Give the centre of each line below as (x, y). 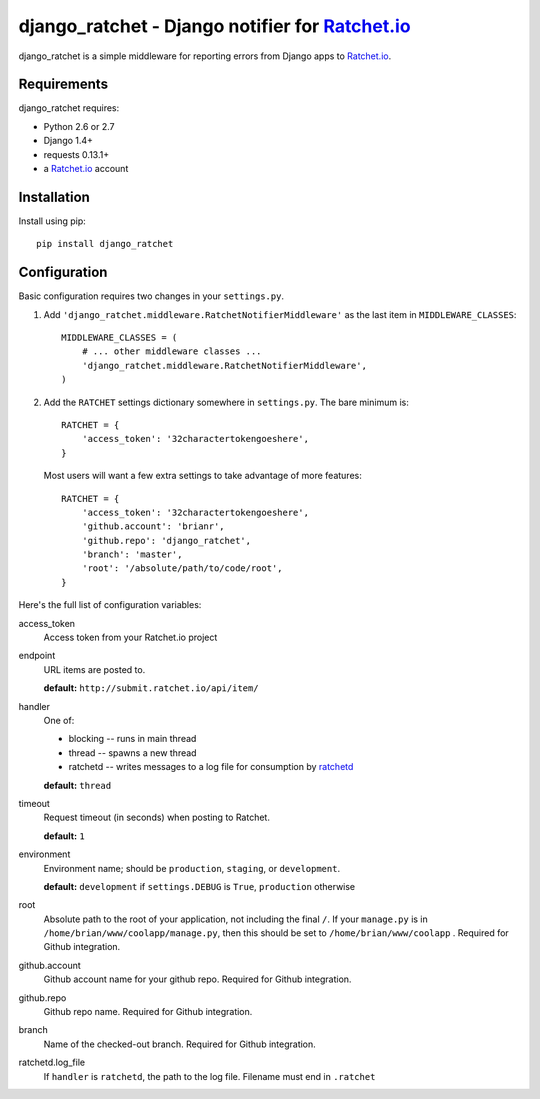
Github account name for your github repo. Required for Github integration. (197, 979)
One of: (59, 720)
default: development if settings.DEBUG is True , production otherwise (199, 886)
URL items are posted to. (94, 669)
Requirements (63, 84)
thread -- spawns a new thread (132, 752)
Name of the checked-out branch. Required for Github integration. (180, 1044)
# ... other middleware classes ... (171, 351)
